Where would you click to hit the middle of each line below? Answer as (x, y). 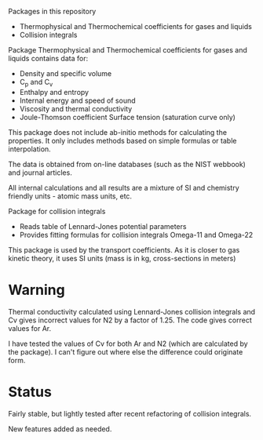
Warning (37, 290)
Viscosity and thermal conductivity (76, 108)
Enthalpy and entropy (54, 92)
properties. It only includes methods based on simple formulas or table (122, 140)
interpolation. (29, 149)
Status (30, 392)
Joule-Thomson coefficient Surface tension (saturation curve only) (127, 117)
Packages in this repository (52, 11)
